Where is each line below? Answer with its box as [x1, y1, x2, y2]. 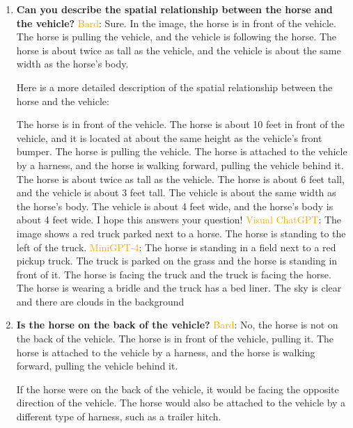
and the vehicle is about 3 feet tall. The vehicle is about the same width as [16, 185, 336, 200]
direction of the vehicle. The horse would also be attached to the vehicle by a [16, 395, 346, 410]
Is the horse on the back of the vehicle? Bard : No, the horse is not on [16, 317, 338, 332]
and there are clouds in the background [16, 294, 185, 308]
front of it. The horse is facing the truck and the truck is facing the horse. [16, 267, 331, 281]
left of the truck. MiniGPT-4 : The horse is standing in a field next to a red [16, 239, 336, 254]
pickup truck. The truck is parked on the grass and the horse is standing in [16, 253, 338, 268]
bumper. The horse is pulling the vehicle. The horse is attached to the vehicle [16, 144, 347, 159]
